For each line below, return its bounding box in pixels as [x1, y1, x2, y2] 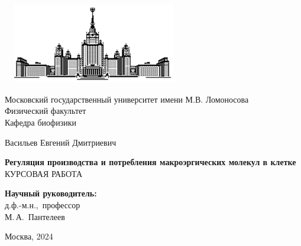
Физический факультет [5, 104, 86, 117]
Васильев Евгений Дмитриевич [5, 136, 116, 148]
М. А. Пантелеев [5, 210, 65, 222]
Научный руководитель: [5, 187, 97, 199]
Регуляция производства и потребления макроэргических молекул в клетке [5, 156, 296, 168]
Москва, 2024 [5, 230, 53, 242]
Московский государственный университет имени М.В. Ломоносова [5, 93, 249, 105]
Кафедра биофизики [5, 116, 76, 129]
